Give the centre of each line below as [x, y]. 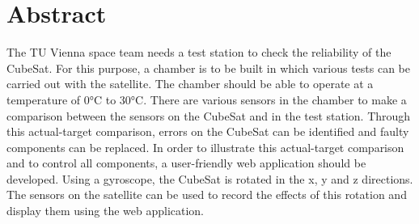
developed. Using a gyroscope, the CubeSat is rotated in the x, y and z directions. [210, 178]
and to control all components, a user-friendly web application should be [186, 163]
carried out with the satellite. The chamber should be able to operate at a [190, 84]
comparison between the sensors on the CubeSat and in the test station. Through [209, 115]
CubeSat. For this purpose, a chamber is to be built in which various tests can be [208, 68]
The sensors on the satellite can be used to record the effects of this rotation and [207, 194]
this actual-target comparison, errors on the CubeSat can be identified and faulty [208, 131]
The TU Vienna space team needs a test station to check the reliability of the [199, 52]
